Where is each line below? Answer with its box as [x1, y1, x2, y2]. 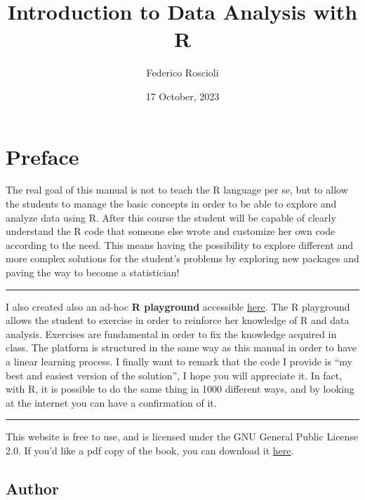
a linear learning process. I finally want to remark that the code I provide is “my [6, 353, 352, 368]
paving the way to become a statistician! [6, 265, 180, 279]
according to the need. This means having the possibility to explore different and [6, 237, 354, 252]
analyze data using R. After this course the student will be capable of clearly [6, 210, 336, 224]
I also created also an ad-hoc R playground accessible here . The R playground [6, 299, 350, 313]
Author [6, 477, 59, 499]
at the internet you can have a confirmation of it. [6, 395, 217, 410]
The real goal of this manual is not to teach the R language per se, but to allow [6, 182, 348, 197]
